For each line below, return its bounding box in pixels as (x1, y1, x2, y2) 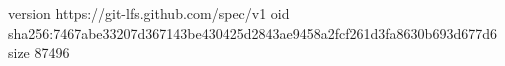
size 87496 (8, 42, 70, 63)
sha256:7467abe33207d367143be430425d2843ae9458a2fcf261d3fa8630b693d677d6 (8, 22, 497, 43)
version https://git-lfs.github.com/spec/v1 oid (8, 3, 290, 23)
